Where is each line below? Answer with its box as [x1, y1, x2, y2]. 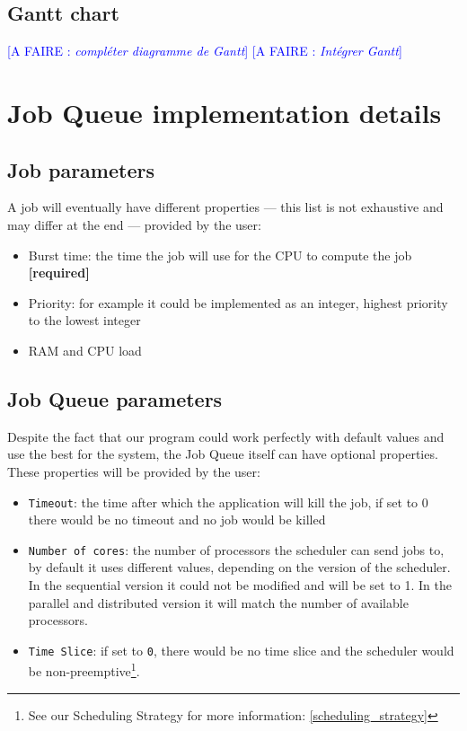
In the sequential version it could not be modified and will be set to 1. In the [28, 576, 453, 594]
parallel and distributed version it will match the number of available [28, 593, 409, 612]
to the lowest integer [28, 311, 141, 330]
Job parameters [7, 155, 154, 183]
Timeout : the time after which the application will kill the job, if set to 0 [28, 492, 428, 511]
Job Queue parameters [7, 384, 223, 412]
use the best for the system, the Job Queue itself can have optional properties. [7, 445, 438, 463]
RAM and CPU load [28, 340, 142, 359]
